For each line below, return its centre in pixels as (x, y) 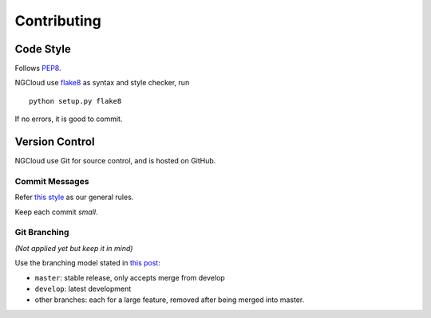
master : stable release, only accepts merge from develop (130, 277)
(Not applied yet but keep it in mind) (74, 248)
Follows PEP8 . (38, 69)
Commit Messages (52, 181)
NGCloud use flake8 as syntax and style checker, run (102, 83)
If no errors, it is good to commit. (69, 119)
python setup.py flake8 (75, 101)
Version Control (55, 142)
